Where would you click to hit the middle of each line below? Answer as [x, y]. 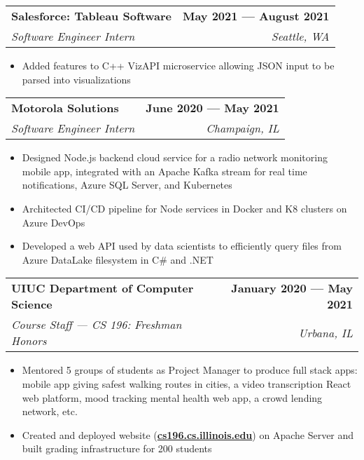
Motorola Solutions [65, 108]
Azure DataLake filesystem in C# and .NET [118, 259]
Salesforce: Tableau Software [91, 16]
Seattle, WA [300, 36]
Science [32, 304]
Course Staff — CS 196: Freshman [97, 325]
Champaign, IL [243, 128]
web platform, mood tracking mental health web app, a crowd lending [172, 397]
